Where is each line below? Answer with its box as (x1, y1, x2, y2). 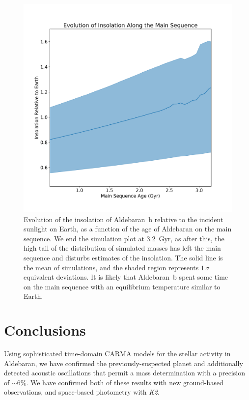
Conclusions (4, 320, 86, 340)
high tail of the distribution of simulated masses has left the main (24, 243, 221, 253)
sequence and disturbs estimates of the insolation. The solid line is (24, 252, 223, 262)
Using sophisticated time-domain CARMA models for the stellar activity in (4, 348, 231, 359)
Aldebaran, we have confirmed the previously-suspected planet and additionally (4, 358, 243, 368)
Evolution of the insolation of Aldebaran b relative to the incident (24, 214, 223, 224)
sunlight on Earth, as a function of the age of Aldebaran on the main (24, 224, 232, 234)
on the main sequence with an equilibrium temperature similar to (24, 281, 221, 291)
